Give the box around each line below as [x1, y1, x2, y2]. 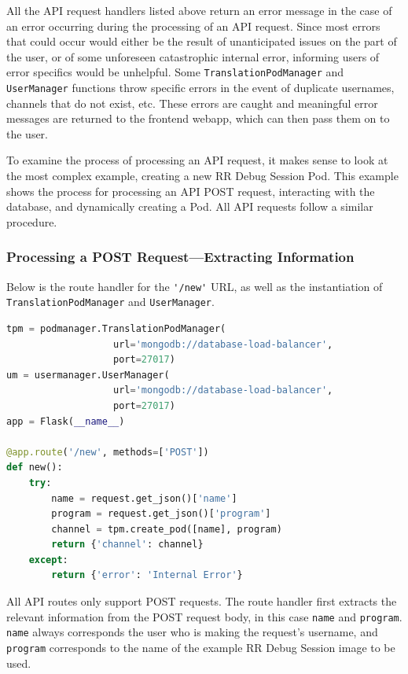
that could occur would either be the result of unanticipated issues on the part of [6, 33, 397, 50]
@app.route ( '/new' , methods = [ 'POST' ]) [6, 446, 209, 458]
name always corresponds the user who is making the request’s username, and [6, 624, 378, 640]
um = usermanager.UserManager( [6, 369, 170, 381]
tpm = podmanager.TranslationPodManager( [6, 322, 226, 334]
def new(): [6, 462, 63, 473]
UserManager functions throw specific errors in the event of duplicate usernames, [6, 79, 395, 96]
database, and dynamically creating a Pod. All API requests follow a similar [6, 198, 373, 215]
